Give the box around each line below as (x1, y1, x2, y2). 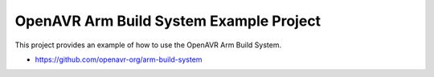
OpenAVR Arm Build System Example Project (14, 12, 321, 30)
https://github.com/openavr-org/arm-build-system (35, 55, 203, 64)
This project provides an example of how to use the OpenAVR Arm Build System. (14, 40, 281, 50)
